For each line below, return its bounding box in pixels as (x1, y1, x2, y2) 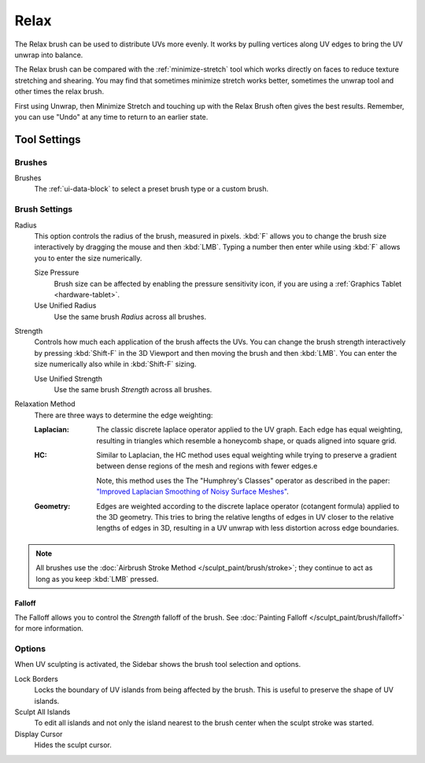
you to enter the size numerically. (34, 253, 142, 263)
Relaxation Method (14, 399, 76, 409)
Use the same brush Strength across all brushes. (54, 385, 213, 394)
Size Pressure (34, 268, 79, 277)
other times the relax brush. (14, 87, 105, 96)
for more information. (14, 624, 84, 633)
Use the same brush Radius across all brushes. (54, 312, 207, 321)
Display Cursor (14, 729, 63, 739)
